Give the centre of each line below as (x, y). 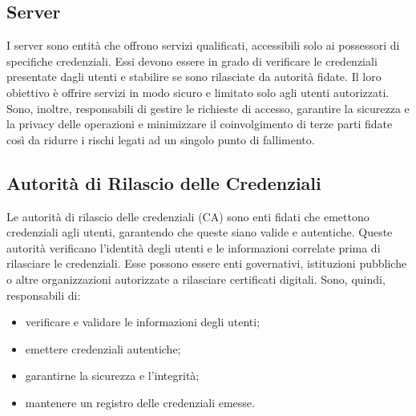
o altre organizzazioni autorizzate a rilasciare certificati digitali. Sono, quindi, (196, 279)
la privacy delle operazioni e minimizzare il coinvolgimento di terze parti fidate (200, 124)
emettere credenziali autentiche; (103, 348)
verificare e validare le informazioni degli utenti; (143, 322)
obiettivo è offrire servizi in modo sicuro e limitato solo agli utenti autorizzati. (198, 92)
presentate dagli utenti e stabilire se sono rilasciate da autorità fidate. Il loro (194, 77)
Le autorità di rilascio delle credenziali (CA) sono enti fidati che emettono (188, 216)
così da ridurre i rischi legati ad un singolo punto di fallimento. (161, 139)
